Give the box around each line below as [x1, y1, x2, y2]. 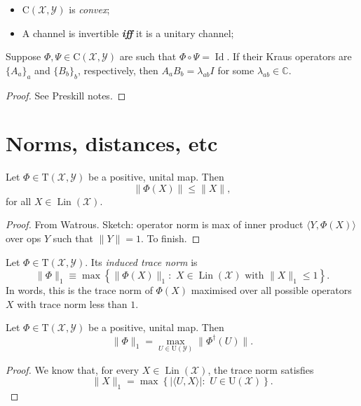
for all [6, 193, 32, 208]
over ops [6, 231, 41, 246]
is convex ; [69, 2, 110, 16]
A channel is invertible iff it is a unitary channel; [22, 25, 234, 40]
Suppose [6, 49, 41, 64]
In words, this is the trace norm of [6, 283, 153, 297]
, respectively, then [77, 62, 158, 77]
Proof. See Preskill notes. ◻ [6, 87, 126, 102]
